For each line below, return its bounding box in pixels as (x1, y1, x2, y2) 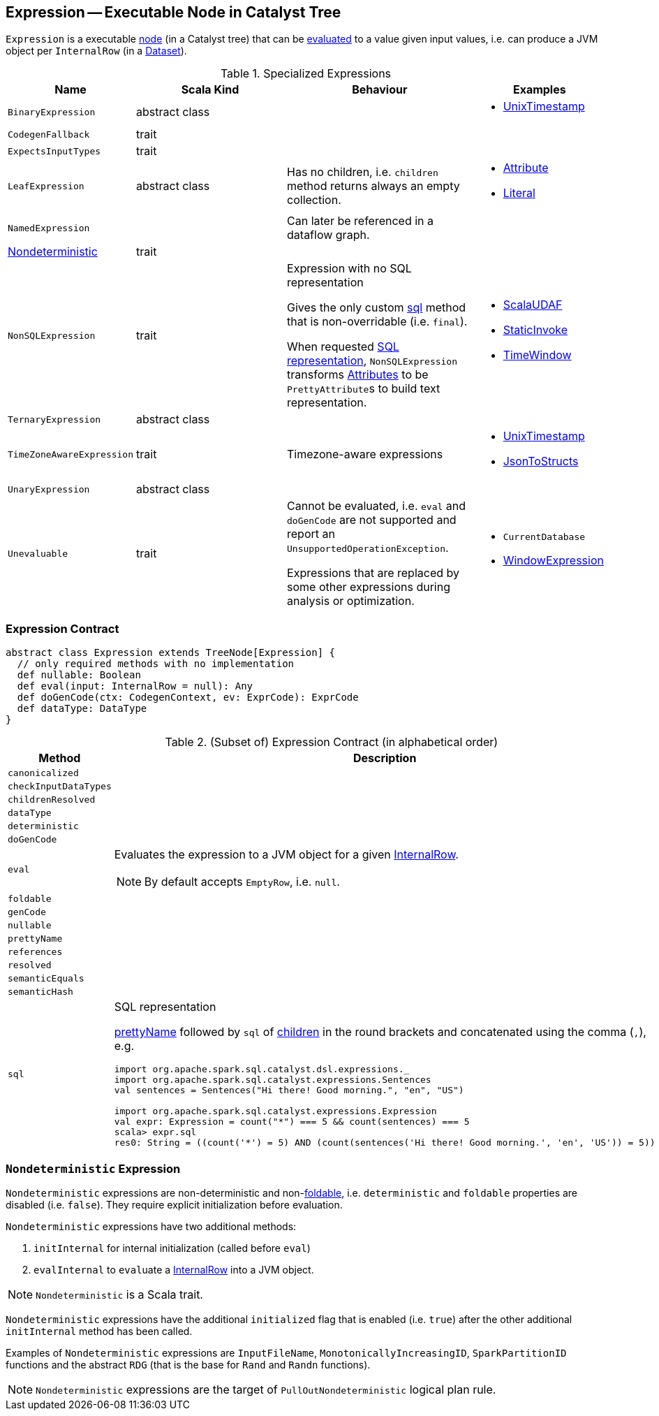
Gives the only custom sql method (287, 300, 466, 315)
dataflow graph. (287, 228, 370, 242)
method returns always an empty (287, 179, 460, 194)
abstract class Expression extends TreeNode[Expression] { (6, 647, 336, 659)
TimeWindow (503, 348, 572, 363)
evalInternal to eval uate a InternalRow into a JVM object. (34, 1263, 314, 1276)
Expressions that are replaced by (287, 566, 459, 581)
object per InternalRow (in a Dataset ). (6, 45, 187, 57)
